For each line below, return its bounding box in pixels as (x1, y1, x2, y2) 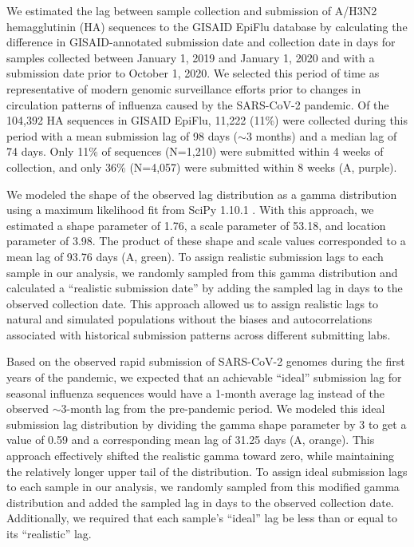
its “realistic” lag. (6, 525, 92, 541)
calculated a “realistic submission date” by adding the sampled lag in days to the (6, 279, 403, 296)
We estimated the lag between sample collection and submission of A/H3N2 (6, 2, 377, 18)
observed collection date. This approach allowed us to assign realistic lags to (6, 295, 379, 311)
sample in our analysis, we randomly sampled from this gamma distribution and (6, 264, 398, 280)
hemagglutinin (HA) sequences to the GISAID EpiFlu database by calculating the (6, 18, 408, 34)
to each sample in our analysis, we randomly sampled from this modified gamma (6, 478, 400, 495)
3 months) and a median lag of (246, 127, 397, 144)
